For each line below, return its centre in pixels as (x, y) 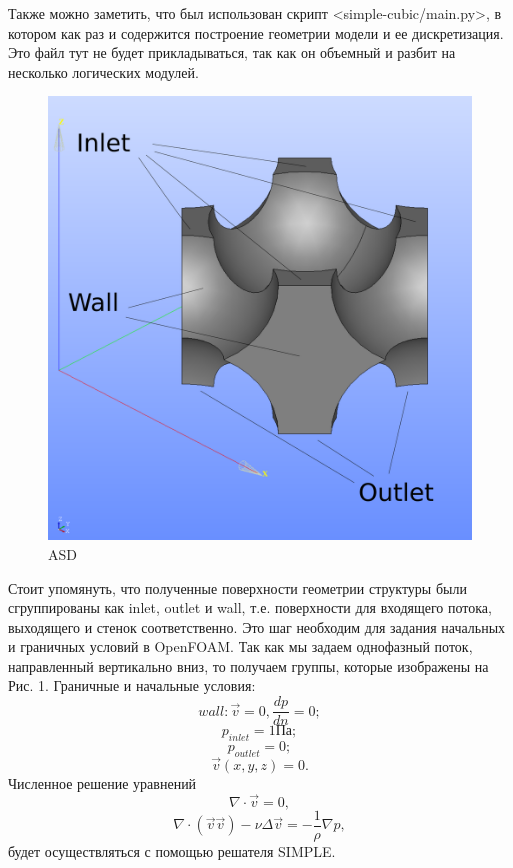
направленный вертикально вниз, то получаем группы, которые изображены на (248, 665)
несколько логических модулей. (103, 71)
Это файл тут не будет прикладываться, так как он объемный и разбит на (232, 52)
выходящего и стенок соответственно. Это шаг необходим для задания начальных (257, 626)
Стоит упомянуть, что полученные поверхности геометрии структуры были (237, 587)
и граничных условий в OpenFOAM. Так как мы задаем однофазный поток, (240, 646)
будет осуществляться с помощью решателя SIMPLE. (172, 850)
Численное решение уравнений (102, 782)
